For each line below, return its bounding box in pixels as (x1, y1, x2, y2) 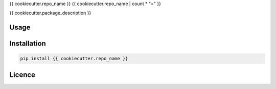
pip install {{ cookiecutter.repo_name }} (20, 56, 128, 62)
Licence (9, 70, 36, 79)
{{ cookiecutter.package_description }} (9, 10, 91, 16)
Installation (9, 39, 46, 48)
